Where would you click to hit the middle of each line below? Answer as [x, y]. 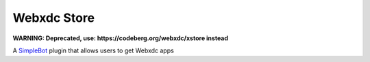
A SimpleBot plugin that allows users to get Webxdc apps [93, 50]
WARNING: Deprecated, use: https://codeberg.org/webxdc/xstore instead [121, 38]
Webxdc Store [54, 18]
